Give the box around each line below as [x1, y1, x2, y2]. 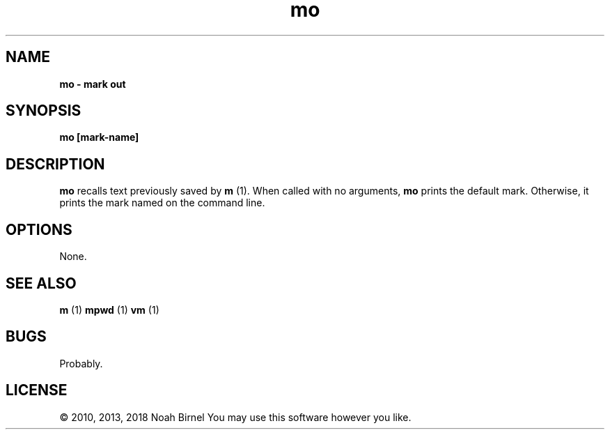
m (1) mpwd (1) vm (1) [59, 303, 159, 316]
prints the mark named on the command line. [59, 197, 265, 209]
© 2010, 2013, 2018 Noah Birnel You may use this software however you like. [59, 411, 412, 423]
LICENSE [6, 381, 68, 399]
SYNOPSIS [6, 102, 81, 120]
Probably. [59, 357, 103, 369]
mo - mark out [59, 77, 126, 90]
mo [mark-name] [59, 131, 139, 144]
